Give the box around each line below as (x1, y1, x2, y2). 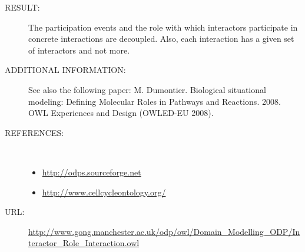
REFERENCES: (5, 126, 64, 138)
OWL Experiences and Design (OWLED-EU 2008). (28, 107, 214, 119)
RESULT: (5, 1, 40, 13)
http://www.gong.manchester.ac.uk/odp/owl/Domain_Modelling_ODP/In (28, 225, 300, 237)
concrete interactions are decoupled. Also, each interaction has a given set (28, 32, 294, 45)
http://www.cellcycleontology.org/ (42, 185, 166, 198)
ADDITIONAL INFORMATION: (5, 64, 126, 76)
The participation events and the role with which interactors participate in (28, 21, 298, 33)
